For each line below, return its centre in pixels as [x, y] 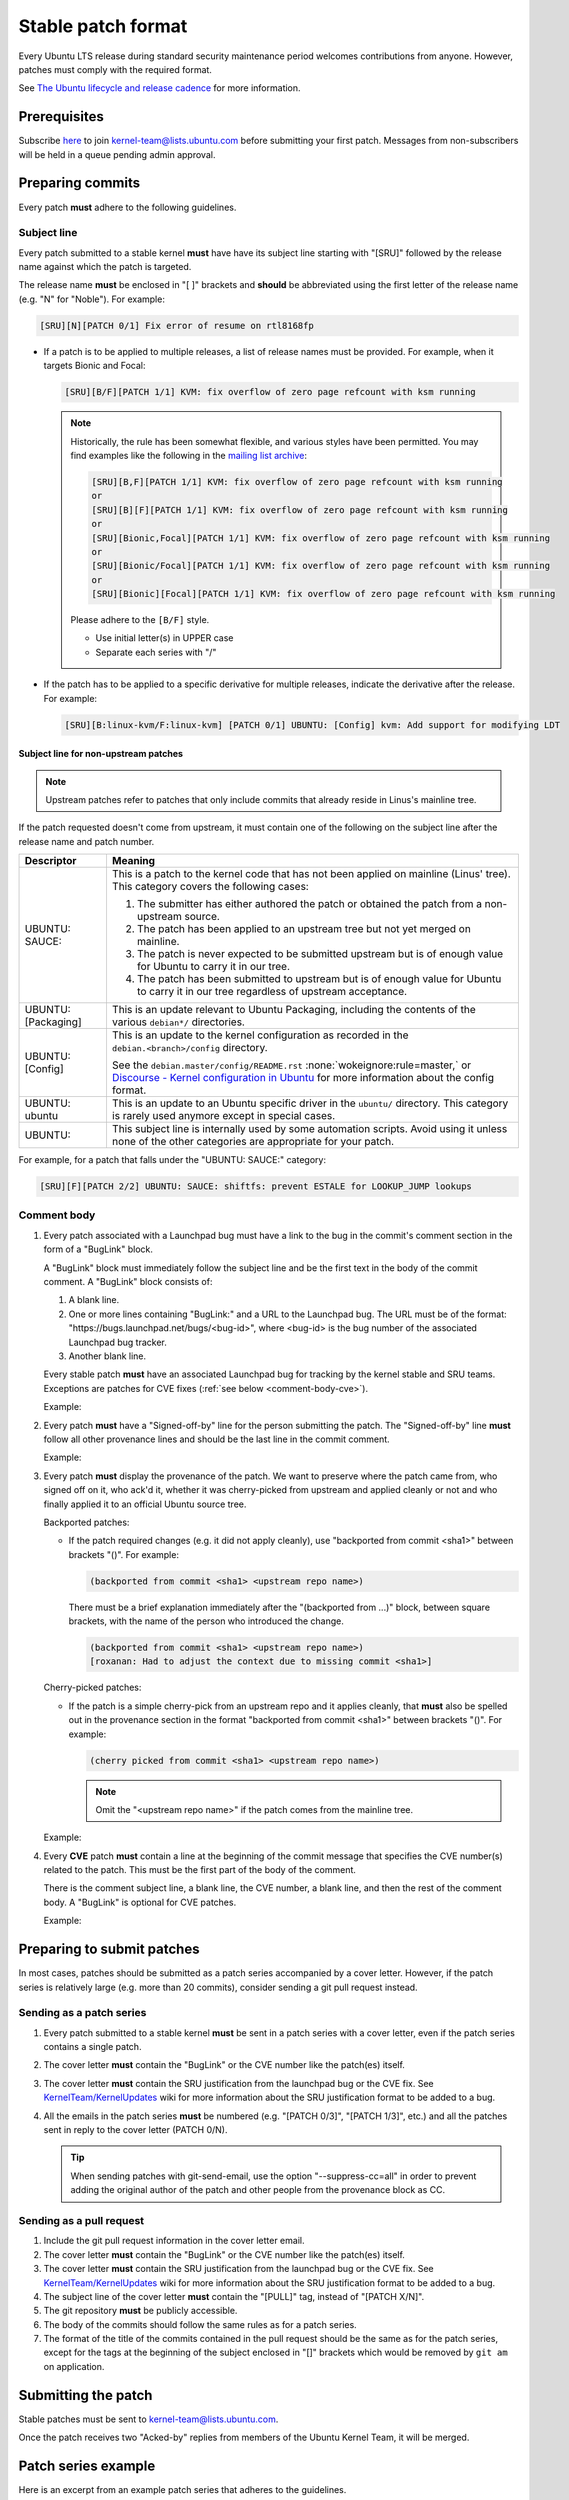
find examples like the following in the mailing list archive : [189, 455]
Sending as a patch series [82, 2013]
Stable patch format [103, 26]
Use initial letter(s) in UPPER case [164, 638]
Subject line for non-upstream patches [101, 754]
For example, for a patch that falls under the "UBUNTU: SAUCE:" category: [172, 1160]
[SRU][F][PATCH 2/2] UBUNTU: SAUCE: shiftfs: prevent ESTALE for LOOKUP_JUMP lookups [255, 1186]
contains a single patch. [92, 2047]
